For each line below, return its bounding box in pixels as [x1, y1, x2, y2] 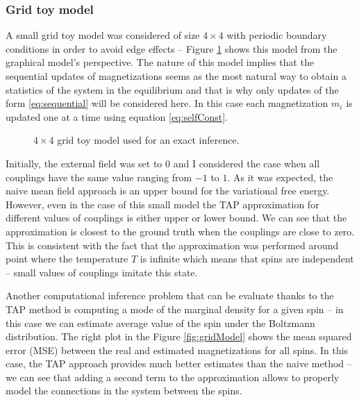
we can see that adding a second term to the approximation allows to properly [6, 369, 340, 384]
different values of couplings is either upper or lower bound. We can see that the [6, 210, 347, 225]
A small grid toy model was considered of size [6, 28, 200, 42]
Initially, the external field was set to [6, 156, 162, 170]
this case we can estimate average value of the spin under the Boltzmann [6, 315, 315, 330]
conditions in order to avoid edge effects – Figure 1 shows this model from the [6, 41, 337, 56]
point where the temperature [6, 251, 128, 266]
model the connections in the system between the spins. [6, 383, 242, 398]
